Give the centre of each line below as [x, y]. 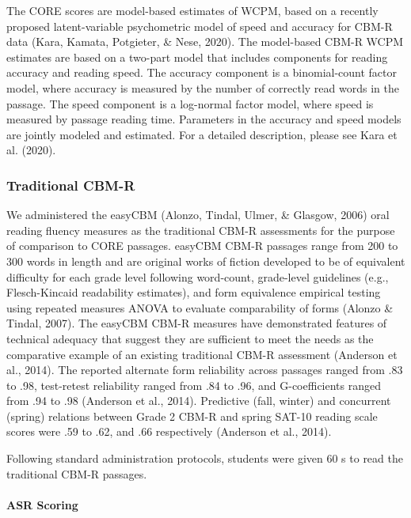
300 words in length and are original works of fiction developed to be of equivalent [206, 261]
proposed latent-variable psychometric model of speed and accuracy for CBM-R [200, 26]
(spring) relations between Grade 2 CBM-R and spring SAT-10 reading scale [192, 416]
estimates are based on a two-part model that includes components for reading [197, 57]
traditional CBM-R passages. [77, 473]
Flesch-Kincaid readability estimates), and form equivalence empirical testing [194, 292]
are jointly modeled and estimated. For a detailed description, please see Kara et [202, 134]
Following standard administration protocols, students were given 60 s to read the [205, 458]
